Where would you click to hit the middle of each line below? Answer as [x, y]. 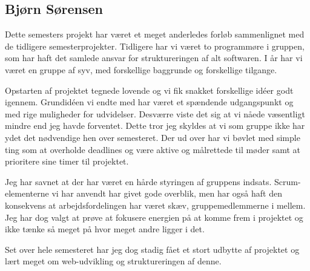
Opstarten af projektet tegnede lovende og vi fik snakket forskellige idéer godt [149, 90]
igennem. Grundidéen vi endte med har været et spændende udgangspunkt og [149, 102]
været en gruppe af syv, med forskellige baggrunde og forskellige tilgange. [141, 69]
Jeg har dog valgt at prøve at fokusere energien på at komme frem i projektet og [154, 217]
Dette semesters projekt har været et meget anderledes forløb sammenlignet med [155, 34]
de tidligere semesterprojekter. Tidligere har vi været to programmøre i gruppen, [155, 46]
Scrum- [287, 181]
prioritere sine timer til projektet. [67, 161]
